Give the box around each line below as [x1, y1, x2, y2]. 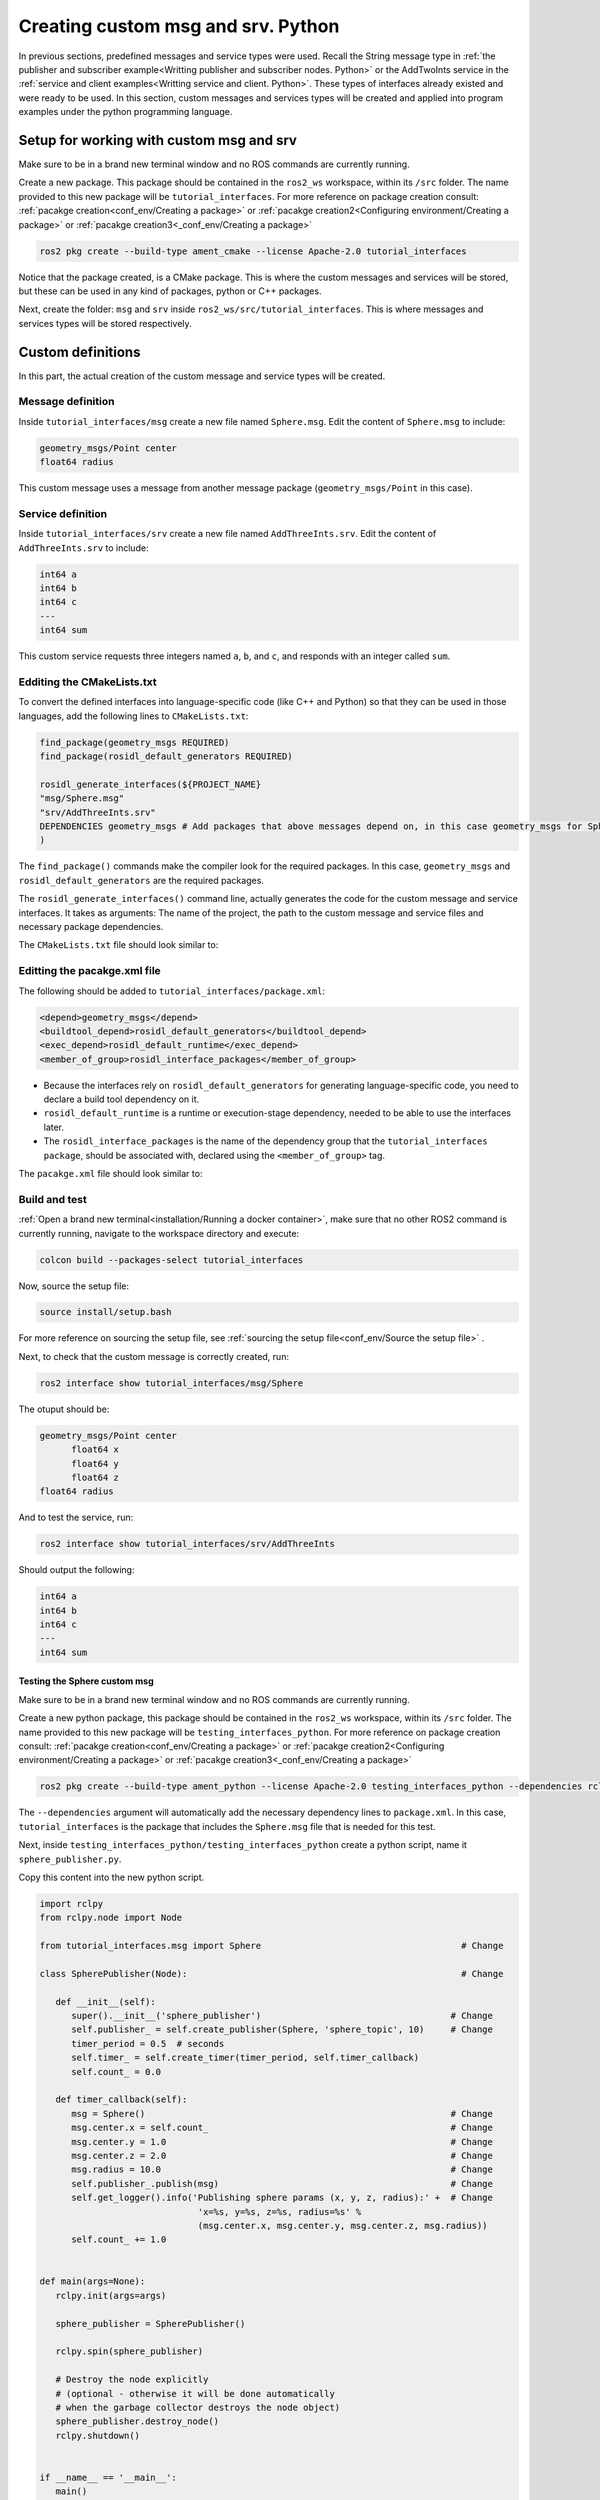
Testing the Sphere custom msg [18, 1675, 154, 1687]
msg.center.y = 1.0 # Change [71, 2136, 494, 2147]
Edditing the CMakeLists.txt [18, 675, 157, 689]
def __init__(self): [55, 1996, 157, 2007]
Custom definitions [18, 343, 141, 360]
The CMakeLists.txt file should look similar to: [18, 939, 219, 951]
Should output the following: [18, 1564, 135, 1576]
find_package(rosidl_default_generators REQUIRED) [39, 751, 294, 762]
